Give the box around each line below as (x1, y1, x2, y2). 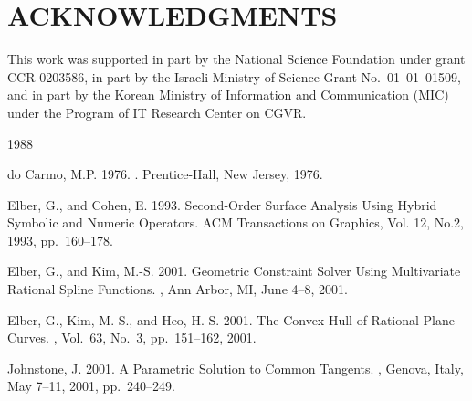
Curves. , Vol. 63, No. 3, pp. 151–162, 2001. (7, 328, 257, 347)
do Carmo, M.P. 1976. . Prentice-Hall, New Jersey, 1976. (7, 164, 323, 184)
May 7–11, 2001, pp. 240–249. (7, 376, 175, 396)
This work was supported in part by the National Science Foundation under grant (7, 49, 466, 69)
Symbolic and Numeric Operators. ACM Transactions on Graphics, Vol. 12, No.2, (7, 213, 464, 232)
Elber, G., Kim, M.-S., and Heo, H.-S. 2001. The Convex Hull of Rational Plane (7, 310, 455, 329)
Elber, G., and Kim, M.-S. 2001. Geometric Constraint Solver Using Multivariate (7, 261, 461, 280)
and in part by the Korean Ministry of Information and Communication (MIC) (7, 85, 449, 104)
